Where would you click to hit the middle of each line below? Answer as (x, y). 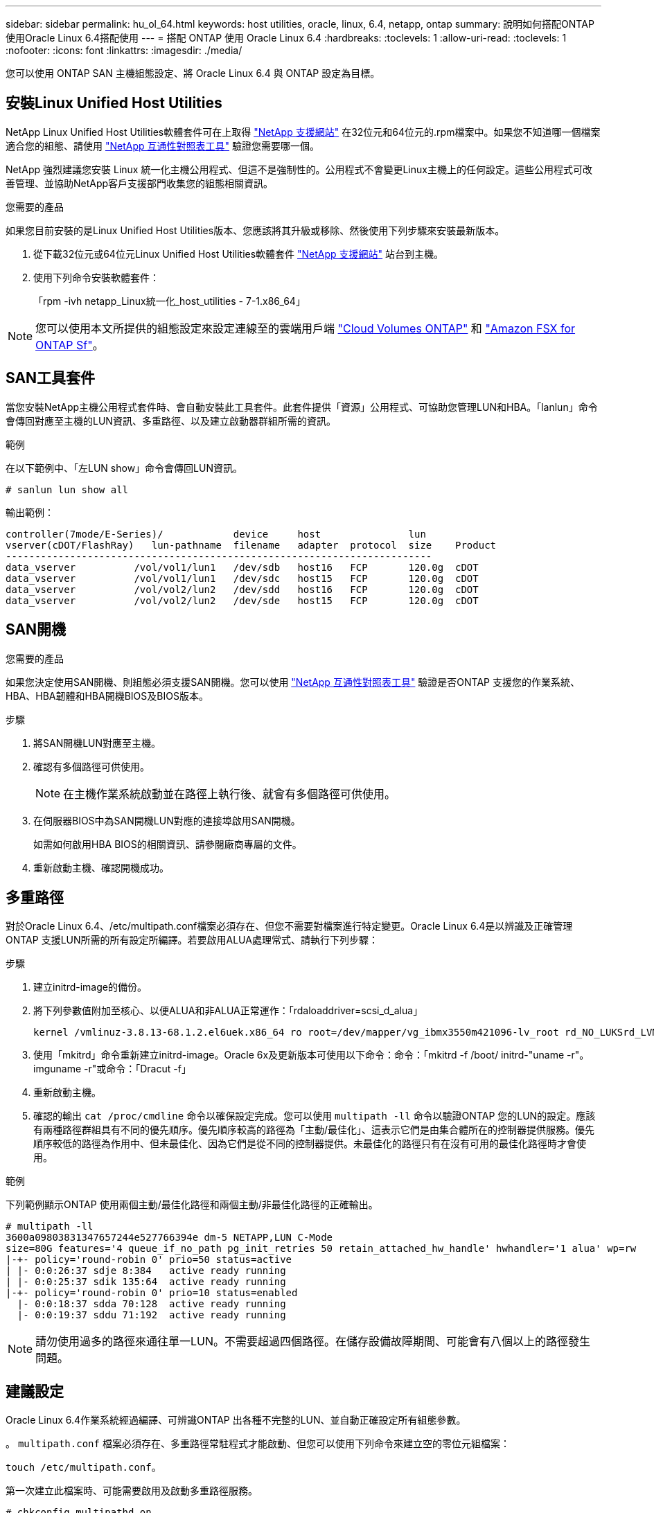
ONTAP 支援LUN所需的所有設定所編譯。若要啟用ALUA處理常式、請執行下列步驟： (192, 940)
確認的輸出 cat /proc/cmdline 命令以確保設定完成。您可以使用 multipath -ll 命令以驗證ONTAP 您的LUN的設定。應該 (315, 1116)
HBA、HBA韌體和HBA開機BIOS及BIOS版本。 (107, 696)
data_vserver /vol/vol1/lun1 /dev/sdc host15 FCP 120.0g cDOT (242, 578)
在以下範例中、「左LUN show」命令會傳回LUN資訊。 (124, 468)
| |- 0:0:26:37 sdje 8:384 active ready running (146, 1271)
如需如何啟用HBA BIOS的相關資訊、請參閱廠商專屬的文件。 (168, 844)
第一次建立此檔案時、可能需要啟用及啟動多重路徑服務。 (132, 1491)
